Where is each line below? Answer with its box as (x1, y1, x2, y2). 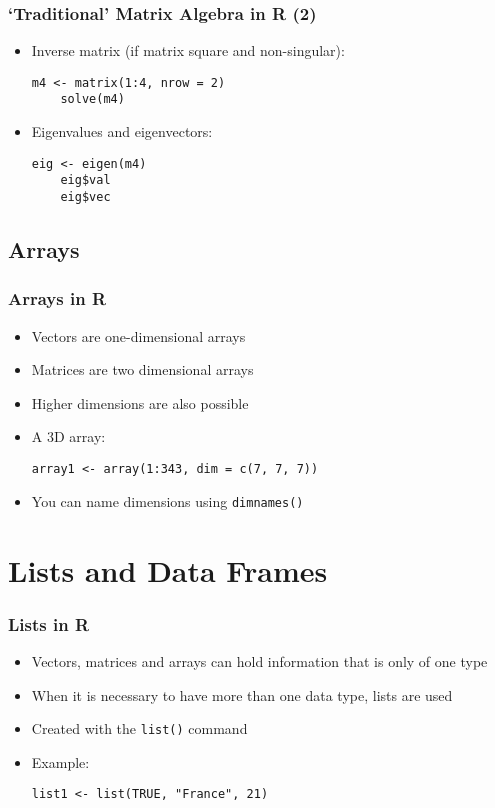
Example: (31, 751, 90, 772)
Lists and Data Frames (8, 549, 328, 590)
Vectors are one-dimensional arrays (31, 325, 246, 346)
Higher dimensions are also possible (31, 392, 249, 413)
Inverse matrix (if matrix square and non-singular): (31, 40, 345, 61)
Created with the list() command (31, 718, 248, 739)
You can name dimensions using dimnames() (31, 490, 304, 511)
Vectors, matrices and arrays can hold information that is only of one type (31, 650, 488, 671)
